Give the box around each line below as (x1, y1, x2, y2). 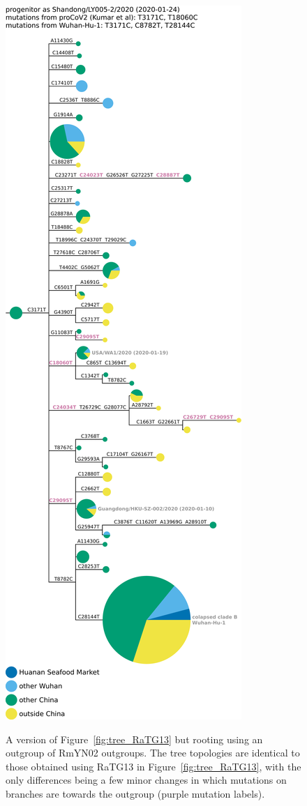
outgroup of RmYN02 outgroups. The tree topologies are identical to (6, 745, 300, 760)
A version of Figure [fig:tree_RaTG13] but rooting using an (6, 731, 263, 746)
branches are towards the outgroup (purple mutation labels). (6, 786, 265, 800)
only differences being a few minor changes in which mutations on (6, 773, 287, 787)
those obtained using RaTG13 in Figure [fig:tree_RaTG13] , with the (6, 759, 301, 773)
